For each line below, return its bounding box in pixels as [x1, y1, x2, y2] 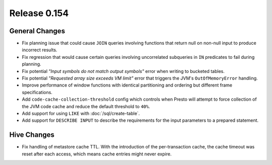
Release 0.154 [9, 8, 69, 19]
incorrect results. [22, 47, 57, 53]
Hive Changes [9, 131, 55, 139]
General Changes [9, 27, 65, 35]
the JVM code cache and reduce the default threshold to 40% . [22, 103, 151, 109]
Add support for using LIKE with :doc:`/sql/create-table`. [22, 110, 140, 116]
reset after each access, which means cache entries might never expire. [22, 151, 172, 157]
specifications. [22, 89, 53, 95]
